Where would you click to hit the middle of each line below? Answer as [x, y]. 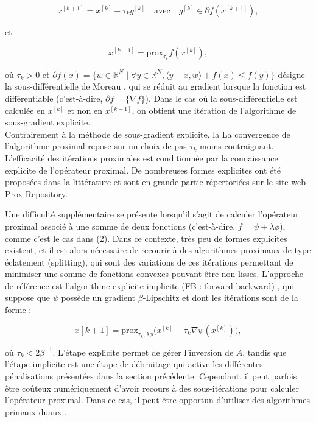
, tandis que [265, 352]
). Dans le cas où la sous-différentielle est [221, 98]
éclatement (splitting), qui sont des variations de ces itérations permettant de [149, 262]
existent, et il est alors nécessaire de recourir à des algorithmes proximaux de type [158, 250]
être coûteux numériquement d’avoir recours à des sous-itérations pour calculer [152, 388]
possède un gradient [98, 297]
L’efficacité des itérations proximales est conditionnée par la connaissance [142, 157]
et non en [85, 110]
